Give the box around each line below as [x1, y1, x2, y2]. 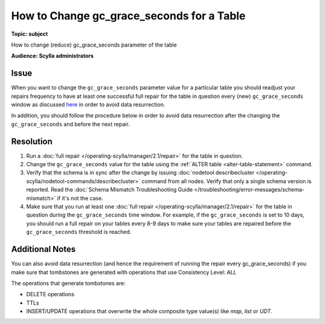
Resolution [11, 136, 53, 146]
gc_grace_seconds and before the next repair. [11, 120, 130, 128]
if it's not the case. [57, 194, 104, 202]
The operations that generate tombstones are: [11, 279, 126, 287]
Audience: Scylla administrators [11, 52, 94, 60]
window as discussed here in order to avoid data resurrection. [11, 101, 165, 108]
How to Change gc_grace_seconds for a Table [11, 9, 246, 22]
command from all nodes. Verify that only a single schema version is [141, 177, 312, 184]
